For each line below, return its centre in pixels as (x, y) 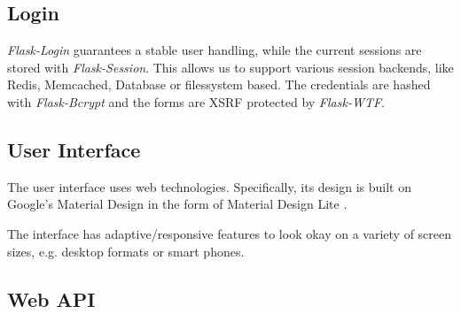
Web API (51, 299)
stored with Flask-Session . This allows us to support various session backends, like (230, 67)
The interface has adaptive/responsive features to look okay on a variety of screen (230, 233)
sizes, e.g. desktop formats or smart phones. (126, 251)
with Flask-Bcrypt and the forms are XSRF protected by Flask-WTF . (196, 101)
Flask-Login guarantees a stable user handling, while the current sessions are (215, 50)
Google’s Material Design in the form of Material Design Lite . (177, 204)
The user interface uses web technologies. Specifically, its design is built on (209, 186)
